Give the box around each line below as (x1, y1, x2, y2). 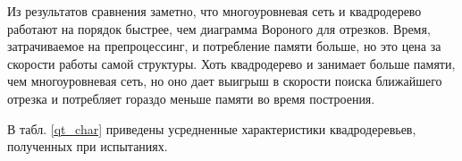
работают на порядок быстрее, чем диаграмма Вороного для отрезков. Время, (7, 19, 431, 38)
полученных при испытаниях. (7, 137, 168, 156)
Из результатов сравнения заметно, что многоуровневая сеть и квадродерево (7, 2, 422, 20)
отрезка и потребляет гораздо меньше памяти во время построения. (7, 89, 375, 107)
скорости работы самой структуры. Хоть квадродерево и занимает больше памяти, (7, 54, 456, 72)
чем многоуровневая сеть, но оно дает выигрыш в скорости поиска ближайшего (7, 72, 442, 90)
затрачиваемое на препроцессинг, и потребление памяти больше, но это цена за (7, 37, 441, 55)
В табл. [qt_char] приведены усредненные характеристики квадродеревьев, (7, 119, 416, 138)
